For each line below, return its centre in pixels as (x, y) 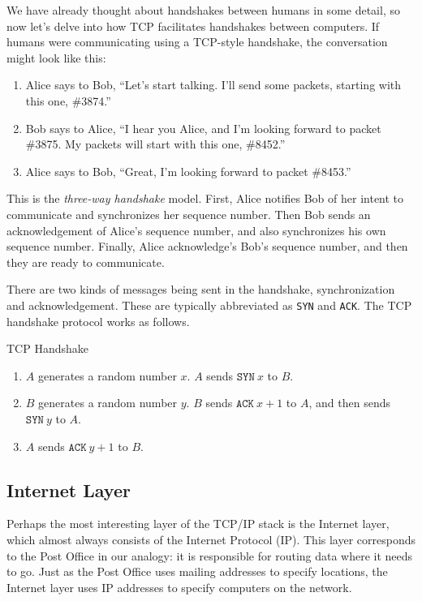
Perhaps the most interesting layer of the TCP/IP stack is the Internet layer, (198, 524)
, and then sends (349, 403)
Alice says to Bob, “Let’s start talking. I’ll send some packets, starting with (213, 85)
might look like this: (56, 57)
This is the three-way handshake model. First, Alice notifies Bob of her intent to (205, 198)
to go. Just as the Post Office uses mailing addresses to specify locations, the (197, 571)
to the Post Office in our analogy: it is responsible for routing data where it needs (210, 555)
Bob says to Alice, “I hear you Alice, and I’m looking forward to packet (203, 128)
